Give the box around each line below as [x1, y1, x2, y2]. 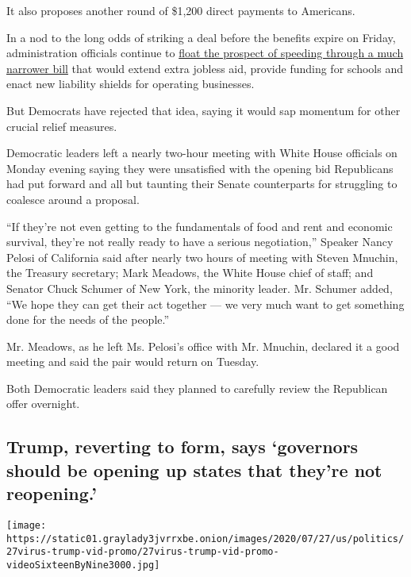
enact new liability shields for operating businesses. [6, 75, 255, 92]
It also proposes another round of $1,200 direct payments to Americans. [6, 2, 355, 18]
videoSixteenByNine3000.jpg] [6, 560, 160, 571]
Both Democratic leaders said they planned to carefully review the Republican [6, 379, 388, 396]
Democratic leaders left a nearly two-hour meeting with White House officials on [6, 144, 398, 161]
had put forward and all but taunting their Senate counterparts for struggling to [6, 175, 398, 192]
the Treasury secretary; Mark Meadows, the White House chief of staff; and [6, 264, 374, 281]
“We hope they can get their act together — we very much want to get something [6, 295, 405, 312]
